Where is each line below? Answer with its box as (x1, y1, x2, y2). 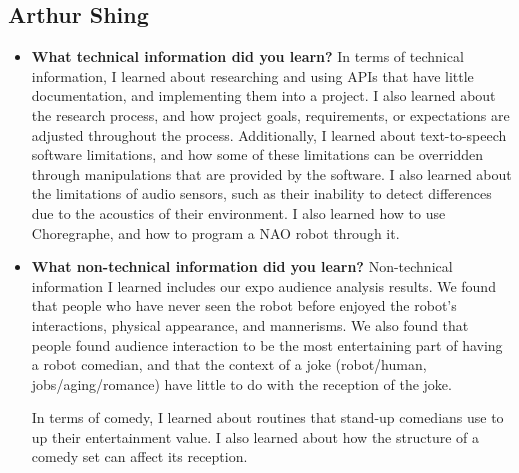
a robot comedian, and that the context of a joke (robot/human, (31, 354, 427, 375)
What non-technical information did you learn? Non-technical (31, 256, 453, 277)
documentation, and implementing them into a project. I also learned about (31, 85, 496, 106)
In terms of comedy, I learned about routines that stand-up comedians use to (31, 407, 504, 428)
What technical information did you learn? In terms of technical (31, 46, 464, 67)
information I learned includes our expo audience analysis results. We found (31, 275, 496, 296)
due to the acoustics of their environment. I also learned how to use (31, 202, 446, 223)
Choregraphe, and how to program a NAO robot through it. (31, 222, 400, 243)
